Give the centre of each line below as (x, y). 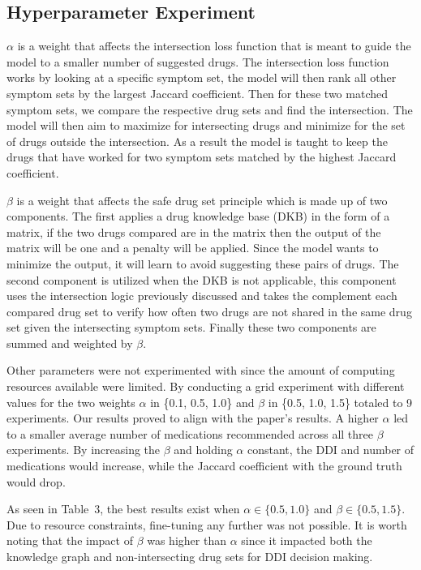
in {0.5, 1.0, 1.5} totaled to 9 (340, 402)
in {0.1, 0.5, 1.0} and (202, 402)
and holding (203, 450)
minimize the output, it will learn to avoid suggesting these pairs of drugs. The (203, 263)
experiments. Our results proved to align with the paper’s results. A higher (193, 418)
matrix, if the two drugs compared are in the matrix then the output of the (194, 231)
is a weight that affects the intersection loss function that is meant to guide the (214, 46)
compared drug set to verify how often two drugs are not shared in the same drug (209, 311)
